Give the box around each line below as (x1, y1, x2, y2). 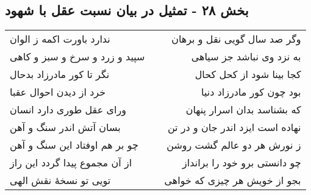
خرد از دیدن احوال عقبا (10, 85, 106, 99)
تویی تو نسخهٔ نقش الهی (10, 173, 111, 188)
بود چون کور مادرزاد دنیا (201, 85, 301, 99)
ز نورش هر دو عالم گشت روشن (166, 138, 301, 152)
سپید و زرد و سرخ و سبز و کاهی (10, 49, 145, 64)
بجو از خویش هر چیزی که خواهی (164, 173, 301, 188)
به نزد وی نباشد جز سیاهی (191, 49, 301, 64)
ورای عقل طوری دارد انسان (10, 102, 126, 117)
